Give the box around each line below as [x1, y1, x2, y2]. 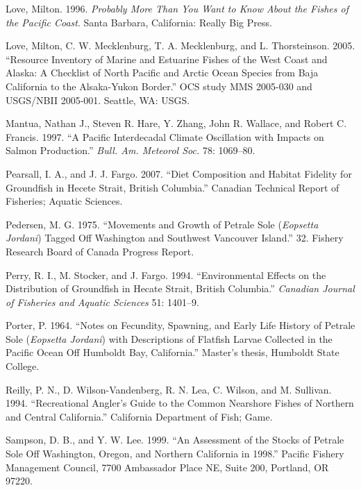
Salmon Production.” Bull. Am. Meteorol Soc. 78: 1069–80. [6, 143, 255, 158]
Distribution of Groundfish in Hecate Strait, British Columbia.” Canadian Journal [6, 281, 355, 296]
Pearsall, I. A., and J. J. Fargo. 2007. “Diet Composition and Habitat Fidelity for [6, 166, 352, 180]
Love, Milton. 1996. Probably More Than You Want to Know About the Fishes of [6, 1, 349, 15]
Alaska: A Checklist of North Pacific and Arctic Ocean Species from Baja [6, 65, 319, 80]
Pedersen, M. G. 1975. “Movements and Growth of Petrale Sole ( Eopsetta [6, 217, 319, 231]
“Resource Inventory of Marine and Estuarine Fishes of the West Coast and [6, 51, 328, 66]
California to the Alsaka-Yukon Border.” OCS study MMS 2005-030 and [6, 78, 312, 93]
